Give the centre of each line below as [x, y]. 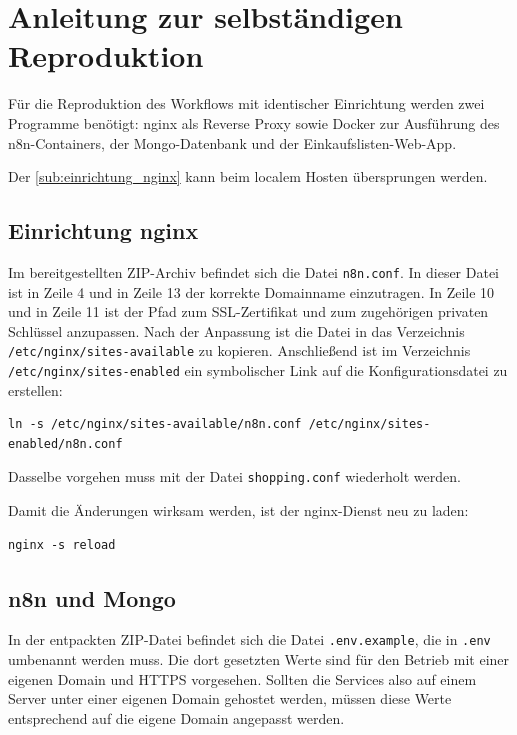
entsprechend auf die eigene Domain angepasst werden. [176, 717]
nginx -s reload [62, 544]
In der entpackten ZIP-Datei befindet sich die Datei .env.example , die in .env [249, 639]
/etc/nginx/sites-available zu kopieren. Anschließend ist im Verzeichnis [239, 350]
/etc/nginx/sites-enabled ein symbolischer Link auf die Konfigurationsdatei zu [258, 369]
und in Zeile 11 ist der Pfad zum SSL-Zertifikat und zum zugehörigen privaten [248, 311]
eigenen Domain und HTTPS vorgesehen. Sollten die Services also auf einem [242, 678]
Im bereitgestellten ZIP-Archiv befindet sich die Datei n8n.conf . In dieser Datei [254, 271]
